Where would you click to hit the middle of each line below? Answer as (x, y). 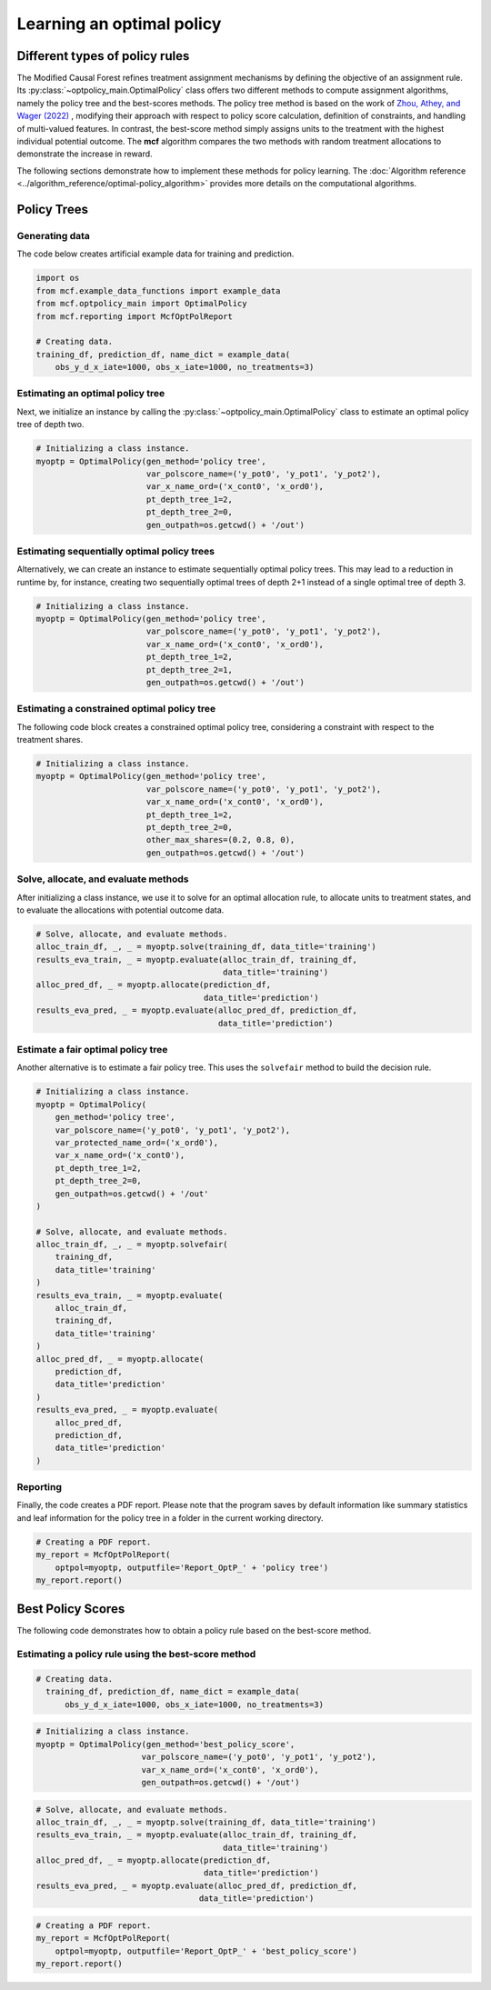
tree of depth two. (50, 425)
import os (58, 278)
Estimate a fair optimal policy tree (92, 1050)
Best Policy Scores (71, 1609)
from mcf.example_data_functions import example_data (158, 290)
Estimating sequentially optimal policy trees (116, 551)
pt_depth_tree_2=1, (190, 670)
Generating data (54, 235)
